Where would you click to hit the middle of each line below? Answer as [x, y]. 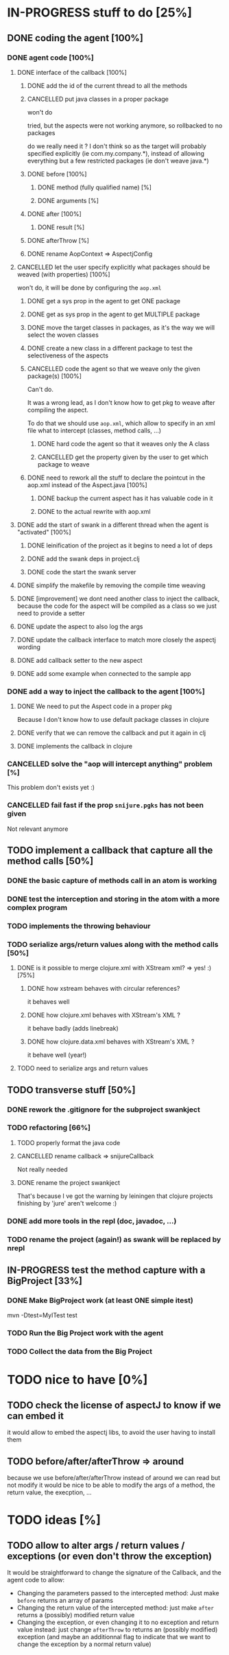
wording [29, 647]
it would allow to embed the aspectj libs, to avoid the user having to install [111, 1433]
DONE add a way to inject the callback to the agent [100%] [106, 691]
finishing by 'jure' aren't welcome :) [67, 1203]
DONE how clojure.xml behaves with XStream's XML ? [104, 1015]
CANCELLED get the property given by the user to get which [123, 457]
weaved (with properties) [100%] [64, 274]
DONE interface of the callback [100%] [72, 72]
